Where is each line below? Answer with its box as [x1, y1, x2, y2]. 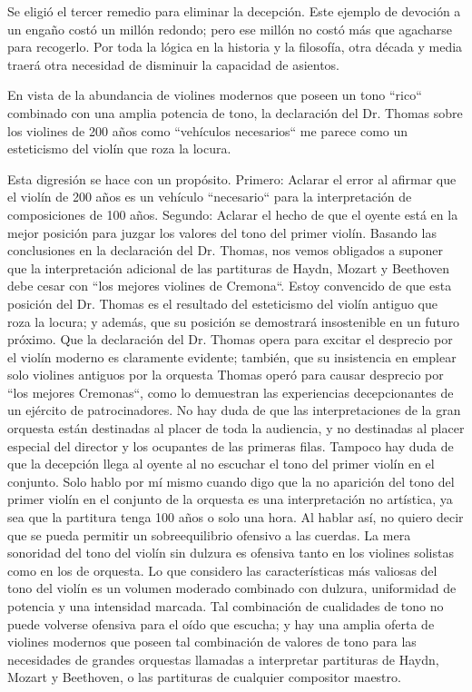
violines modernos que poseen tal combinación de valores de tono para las [7, 632, 417, 651]
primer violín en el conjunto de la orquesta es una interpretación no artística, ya [7, 489, 453, 509]
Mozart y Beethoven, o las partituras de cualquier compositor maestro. [7, 667, 401, 687]
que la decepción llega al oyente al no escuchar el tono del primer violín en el [7, 454, 435, 473]
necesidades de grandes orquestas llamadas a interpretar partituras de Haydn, [7, 649, 439, 668]
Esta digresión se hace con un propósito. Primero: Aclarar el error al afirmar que [7, 169, 457, 188]
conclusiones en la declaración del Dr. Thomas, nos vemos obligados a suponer [7, 241, 443, 260]
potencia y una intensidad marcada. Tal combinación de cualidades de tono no [7, 597, 444, 615]
